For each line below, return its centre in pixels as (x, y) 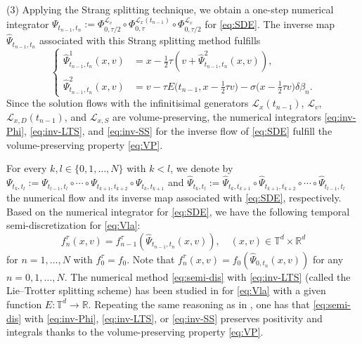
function (24, 304)
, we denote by (202, 168)
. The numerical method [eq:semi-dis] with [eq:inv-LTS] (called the (207, 276)
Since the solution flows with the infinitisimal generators (128, 103)
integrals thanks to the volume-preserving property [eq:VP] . (135, 332)
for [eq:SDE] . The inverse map (270, 24)
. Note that (151, 259)
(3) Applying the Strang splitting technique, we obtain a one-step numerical (170, 9)
